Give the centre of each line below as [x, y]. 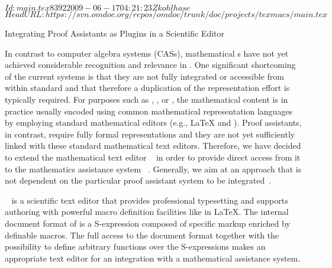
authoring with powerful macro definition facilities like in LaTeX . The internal [147, 212]
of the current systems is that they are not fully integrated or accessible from [144, 76]
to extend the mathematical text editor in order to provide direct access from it [153, 157]
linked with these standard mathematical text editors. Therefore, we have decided [153, 146]
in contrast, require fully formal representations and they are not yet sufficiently [150, 134]
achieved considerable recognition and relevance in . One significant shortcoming [150, 65]
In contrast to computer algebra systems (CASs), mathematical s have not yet [147, 53]
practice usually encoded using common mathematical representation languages [149, 111]
